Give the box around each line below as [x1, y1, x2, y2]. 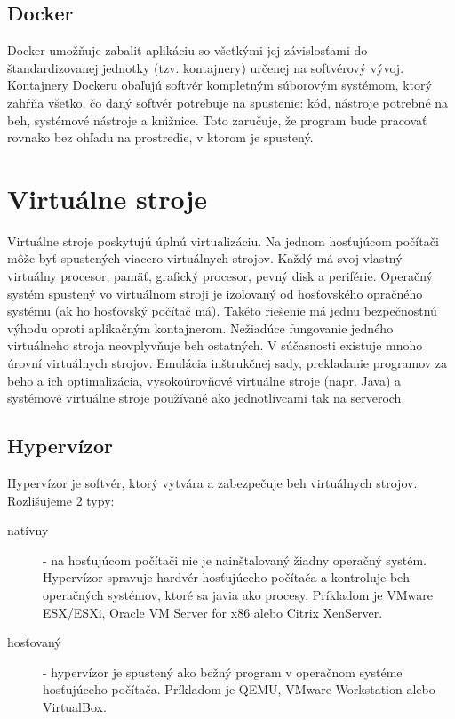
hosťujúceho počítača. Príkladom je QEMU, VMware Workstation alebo [43, 680, 435, 699]
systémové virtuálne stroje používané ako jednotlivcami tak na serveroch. [7, 388, 405, 407]
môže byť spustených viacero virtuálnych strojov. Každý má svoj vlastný [7, 249, 403, 268]
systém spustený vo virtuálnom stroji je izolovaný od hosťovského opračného [7, 284, 423, 302]
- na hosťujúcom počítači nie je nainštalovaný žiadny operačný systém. [43, 550, 427, 569]
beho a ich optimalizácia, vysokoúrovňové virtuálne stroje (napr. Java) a [7, 371, 402, 389]
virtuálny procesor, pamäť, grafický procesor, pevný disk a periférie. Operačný [7, 267, 433, 285]
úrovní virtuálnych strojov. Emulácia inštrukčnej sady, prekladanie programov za [7, 354, 448, 372]
